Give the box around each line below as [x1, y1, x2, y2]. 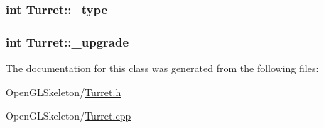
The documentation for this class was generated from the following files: [6, 61, 319, 76]
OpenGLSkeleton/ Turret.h [6, 84, 121, 99]
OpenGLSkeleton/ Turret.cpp [6, 108, 131, 123]
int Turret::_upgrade [6, 33, 129, 50]
